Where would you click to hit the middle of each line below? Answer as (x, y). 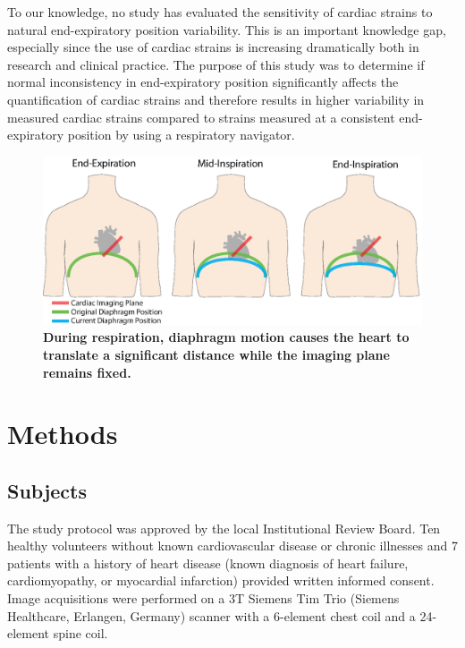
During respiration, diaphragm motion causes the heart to (226, 337)
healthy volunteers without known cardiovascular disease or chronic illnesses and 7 (232, 546)
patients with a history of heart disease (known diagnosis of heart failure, (208, 563)
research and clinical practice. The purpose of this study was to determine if (216, 64)
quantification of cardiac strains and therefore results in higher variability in (216, 99)
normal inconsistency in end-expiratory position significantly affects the (203, 82)
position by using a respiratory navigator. (181, 135)
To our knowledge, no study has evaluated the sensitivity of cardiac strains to (220, 12)
